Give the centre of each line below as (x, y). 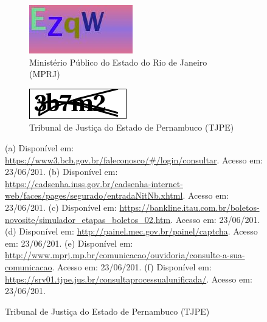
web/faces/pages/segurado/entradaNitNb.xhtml (94, 195)
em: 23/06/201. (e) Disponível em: (69, 243)
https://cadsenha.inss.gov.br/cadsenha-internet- (94, 183)
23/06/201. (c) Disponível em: (61, 207)
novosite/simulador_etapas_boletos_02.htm (88, 219)
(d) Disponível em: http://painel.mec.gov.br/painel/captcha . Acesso (131, 231)
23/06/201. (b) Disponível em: (61, 172)
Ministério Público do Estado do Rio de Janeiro (118, 62)
